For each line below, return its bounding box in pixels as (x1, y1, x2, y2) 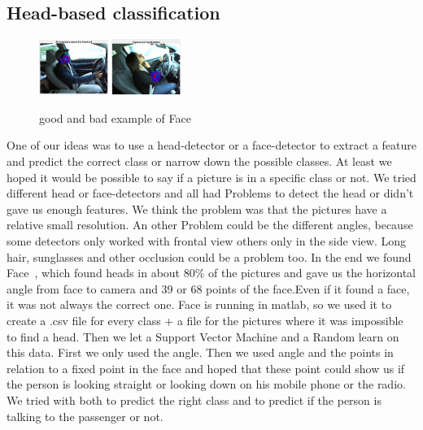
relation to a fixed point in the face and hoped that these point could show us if (7, 359, 405, 376)
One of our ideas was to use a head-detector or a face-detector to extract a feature (7, 137, 416, 154)
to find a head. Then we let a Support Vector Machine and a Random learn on (7, 328, 399, 345)
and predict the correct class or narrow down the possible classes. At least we (7, 153, 392, 170)
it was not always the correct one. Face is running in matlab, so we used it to (7, 296, 392, 313)
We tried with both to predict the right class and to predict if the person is (7, 391, 382, 408)
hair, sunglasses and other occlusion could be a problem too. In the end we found (7, 248, 412, 265)
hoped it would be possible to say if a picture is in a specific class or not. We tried (7, 168, 416, 185)
